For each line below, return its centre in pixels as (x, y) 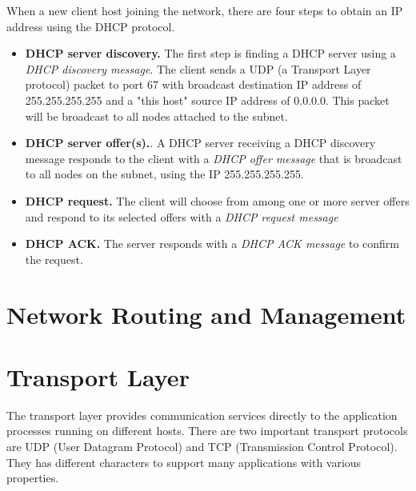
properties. (33, 478)
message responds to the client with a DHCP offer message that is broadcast (214, 158)
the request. (54, 259)
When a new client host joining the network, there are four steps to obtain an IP (205, 10)
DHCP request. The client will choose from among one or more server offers (217, 200)
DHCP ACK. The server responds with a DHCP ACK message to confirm (212, 244)
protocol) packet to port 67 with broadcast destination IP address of (193, 84)
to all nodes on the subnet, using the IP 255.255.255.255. (164, 174)
